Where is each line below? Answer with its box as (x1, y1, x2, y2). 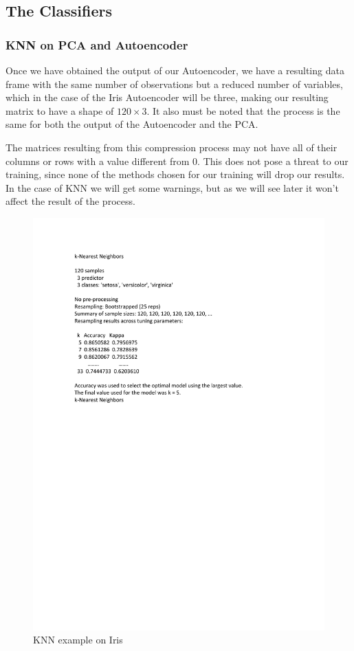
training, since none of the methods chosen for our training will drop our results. (5, 167, 345, 181)
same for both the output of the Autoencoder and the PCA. (5, 117, 258, 131)
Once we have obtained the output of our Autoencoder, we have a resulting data (5, 63, 344, 77)
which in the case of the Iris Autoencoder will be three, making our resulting (5, 90, 329, 104)
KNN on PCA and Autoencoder (5, 36, 188, 53)
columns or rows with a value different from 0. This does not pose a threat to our (5, 153, 349, 168)
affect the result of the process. (5, 194, 135, 208)
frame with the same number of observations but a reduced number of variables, (5, 76, 343, 91)
